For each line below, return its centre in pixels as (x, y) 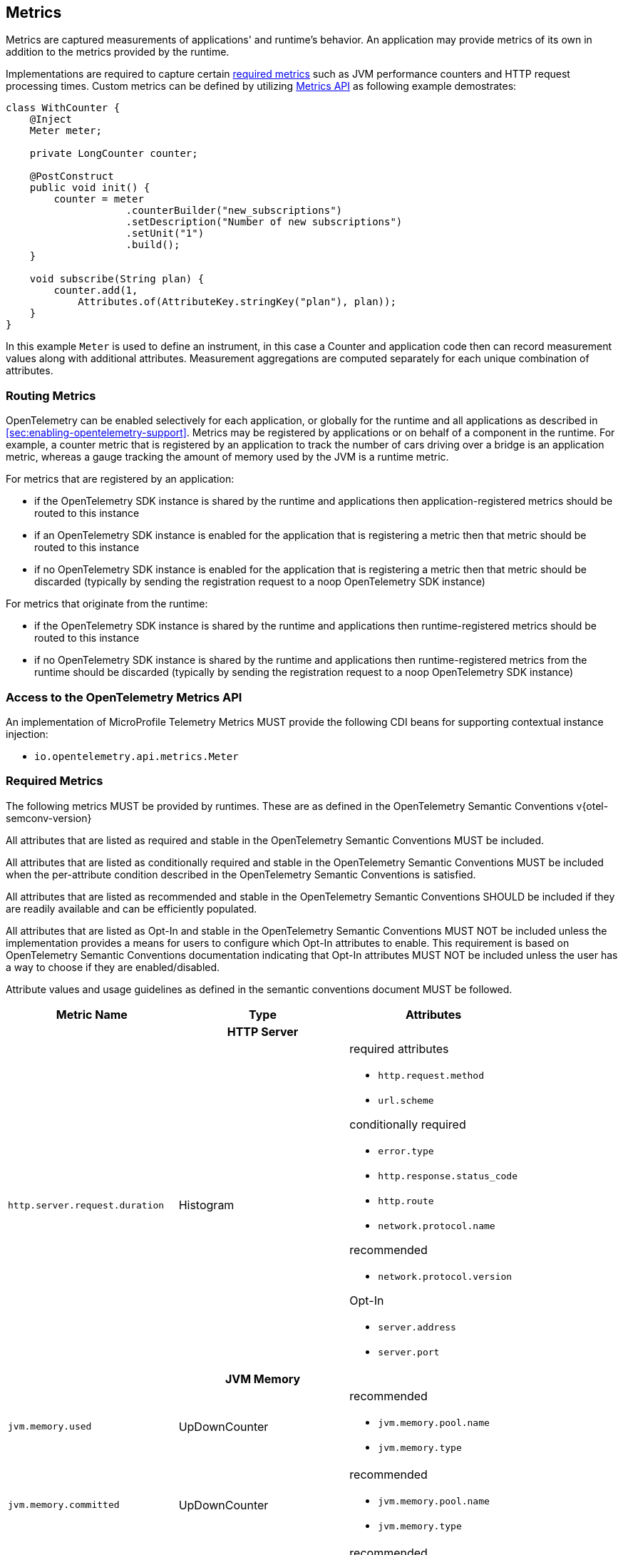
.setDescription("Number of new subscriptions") (264, 222)
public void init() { (90, 188)
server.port (409, 1352)
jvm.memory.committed (64, 1505)
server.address (417, 1327)
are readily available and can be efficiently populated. (132, 908)
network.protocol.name (437, 1226)
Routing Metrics (51, 395)
